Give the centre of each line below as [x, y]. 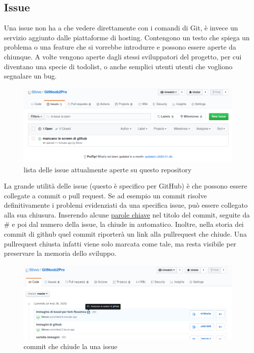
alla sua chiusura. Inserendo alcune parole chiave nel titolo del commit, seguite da [127, 214]
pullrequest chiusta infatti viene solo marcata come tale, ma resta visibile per [120, 243]
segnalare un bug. [30, 76]
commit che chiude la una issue [71, 346]
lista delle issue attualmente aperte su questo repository [108, 169]
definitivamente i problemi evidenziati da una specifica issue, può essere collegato [126, 205]
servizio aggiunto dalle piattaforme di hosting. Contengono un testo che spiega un [127, 37]
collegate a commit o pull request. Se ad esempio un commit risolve [105, 195]
